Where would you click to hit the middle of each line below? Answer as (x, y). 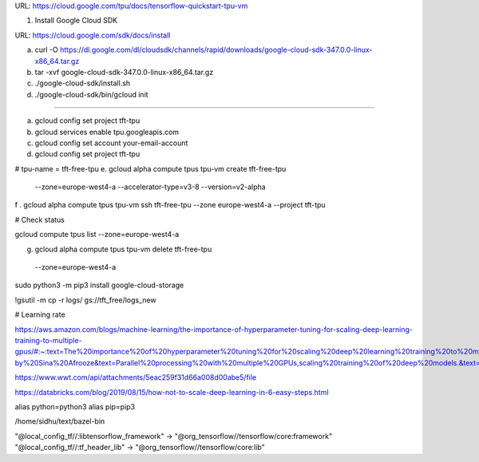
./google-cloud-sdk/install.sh (83, 83)
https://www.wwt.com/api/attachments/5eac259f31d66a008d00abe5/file (136, 377)
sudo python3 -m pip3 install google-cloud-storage (99, 285)
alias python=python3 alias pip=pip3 (75, 406)
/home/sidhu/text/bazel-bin (60, 421)
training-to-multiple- (49, 340)
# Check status (40, 219)
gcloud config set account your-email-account (111, 143)
